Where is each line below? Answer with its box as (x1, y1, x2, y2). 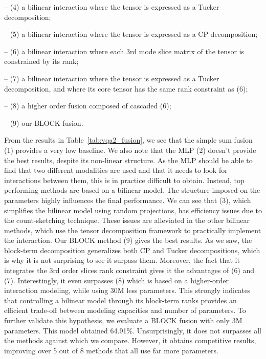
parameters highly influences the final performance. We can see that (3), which (4, 194, 251, 205)
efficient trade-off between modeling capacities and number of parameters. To (4, 305, 246, 316)
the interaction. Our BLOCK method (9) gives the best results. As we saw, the (4, 235, 252, 245)
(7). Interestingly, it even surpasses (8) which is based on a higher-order (4, 275, 229, 285)
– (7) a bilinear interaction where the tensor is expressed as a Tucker (4, 73, 219, 83)
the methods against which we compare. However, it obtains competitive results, (4, 335, 256, 346)
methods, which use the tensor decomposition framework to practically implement (4, 225, 261, 235)
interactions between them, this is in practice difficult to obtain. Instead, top (4, 174, 245, 185)
